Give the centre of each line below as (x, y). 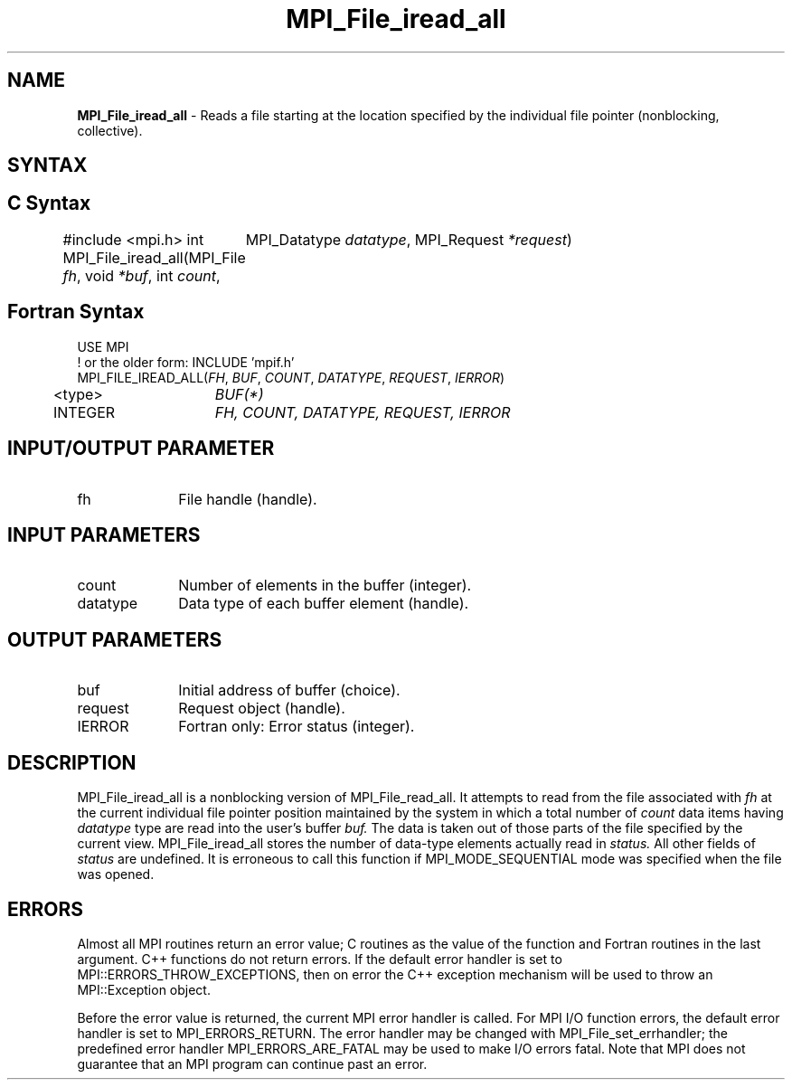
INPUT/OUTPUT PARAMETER (141, 449)
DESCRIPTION (72, 762)
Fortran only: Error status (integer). (297, 727)
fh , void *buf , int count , (141, 275)
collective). (110, 130)
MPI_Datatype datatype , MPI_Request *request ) (409, 239)
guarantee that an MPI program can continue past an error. (252, 1063)
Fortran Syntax (76, 312)
